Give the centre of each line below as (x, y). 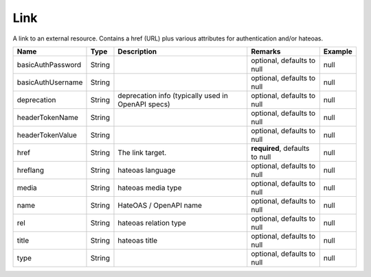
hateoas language (147, 170)
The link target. (142, 152)
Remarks (266, 51)
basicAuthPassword (49, 64)
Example (338, 51)
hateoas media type (150, 187)
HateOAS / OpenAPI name (160, 205)
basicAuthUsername (50, 82)
